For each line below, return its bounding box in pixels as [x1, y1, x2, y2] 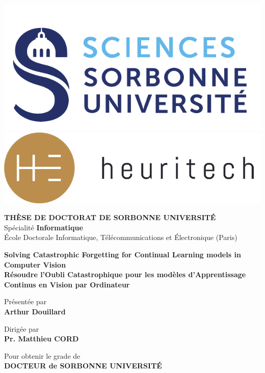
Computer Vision [4, 259, 66, 270]
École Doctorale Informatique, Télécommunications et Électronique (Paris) [4, 232, 237, 243]
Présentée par [4, 296, 47, 307]
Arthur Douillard [4, 306, 66, 317]
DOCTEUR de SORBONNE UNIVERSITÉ [4, 360, 162, 371]
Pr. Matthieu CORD [4, 333, 79, 344]
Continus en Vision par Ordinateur [4, 279, 130, 289]
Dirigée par [4, 323, 39, 334]
